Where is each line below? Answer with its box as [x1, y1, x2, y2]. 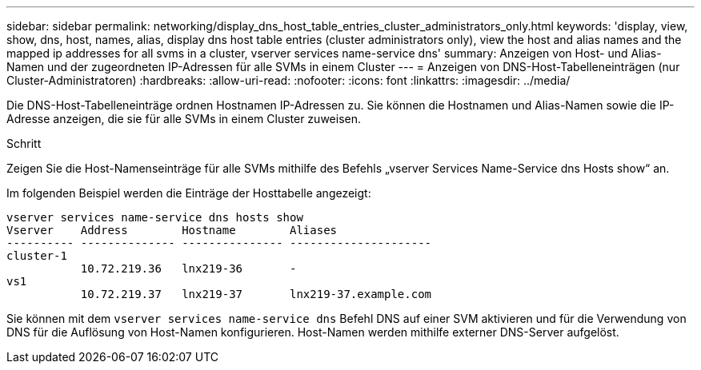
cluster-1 [6, 249, 67, 262]
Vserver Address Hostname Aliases [6, 224, 338, 237]
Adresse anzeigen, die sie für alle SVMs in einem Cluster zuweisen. [6, 112, 361, 125]
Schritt [6, 137, 42, 150]
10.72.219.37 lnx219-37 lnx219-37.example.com [80, 288, 432, 300]
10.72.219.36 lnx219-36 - [80, 262, 297, 275]
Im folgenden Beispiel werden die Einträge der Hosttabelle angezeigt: [6, 186, 371, 200]
